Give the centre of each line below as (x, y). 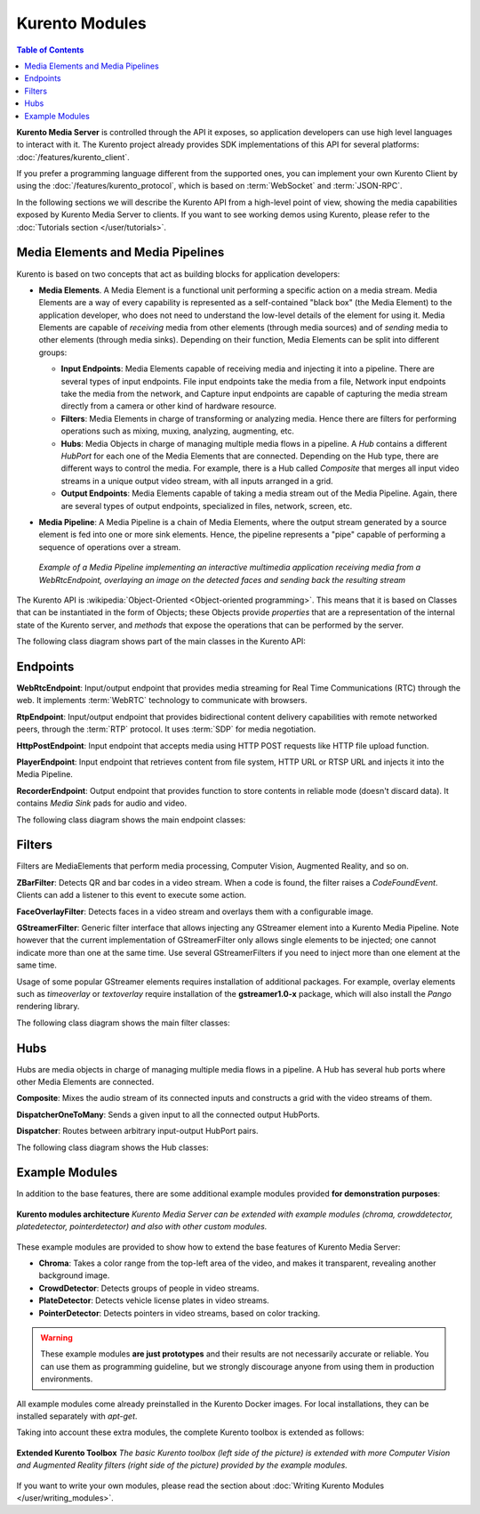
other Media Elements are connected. (85, 1082)
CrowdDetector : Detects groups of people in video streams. (149, 1288)
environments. (67, 1379)
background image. (74, 1275)
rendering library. (48, 1007)
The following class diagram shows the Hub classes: (112, 1147)
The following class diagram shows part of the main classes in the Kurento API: (161, 642)
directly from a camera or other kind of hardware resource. (169, 406)
